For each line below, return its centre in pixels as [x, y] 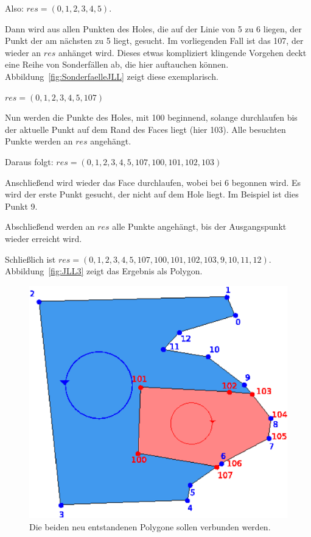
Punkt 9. [21, 206]
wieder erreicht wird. [44, 238]
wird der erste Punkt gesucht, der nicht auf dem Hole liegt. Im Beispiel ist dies [152, 194]
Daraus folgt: [29, 161]
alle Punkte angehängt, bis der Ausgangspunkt [199, 226]
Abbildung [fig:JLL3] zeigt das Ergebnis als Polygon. [104, 271]
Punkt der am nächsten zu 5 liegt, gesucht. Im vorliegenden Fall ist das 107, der [154, 41]
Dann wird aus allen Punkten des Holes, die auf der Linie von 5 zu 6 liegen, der [153, 28]
